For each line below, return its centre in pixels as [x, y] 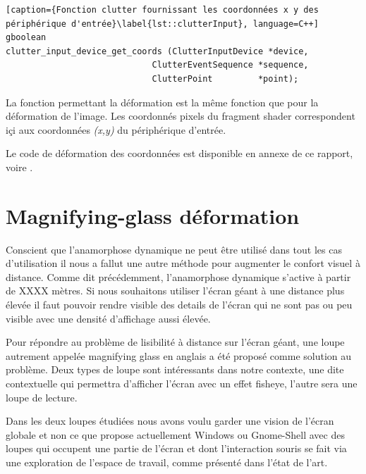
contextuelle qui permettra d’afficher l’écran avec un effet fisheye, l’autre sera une [182, 383]
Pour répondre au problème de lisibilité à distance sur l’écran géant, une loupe [175, 342]
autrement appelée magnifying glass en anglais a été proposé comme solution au [179, 355]
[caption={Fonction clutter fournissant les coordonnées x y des [162, 10]
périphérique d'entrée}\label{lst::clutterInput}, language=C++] [162, 24]
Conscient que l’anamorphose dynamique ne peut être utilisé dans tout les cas [174, 249]
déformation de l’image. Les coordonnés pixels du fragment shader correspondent [181, 116]
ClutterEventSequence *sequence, [230, 65]
